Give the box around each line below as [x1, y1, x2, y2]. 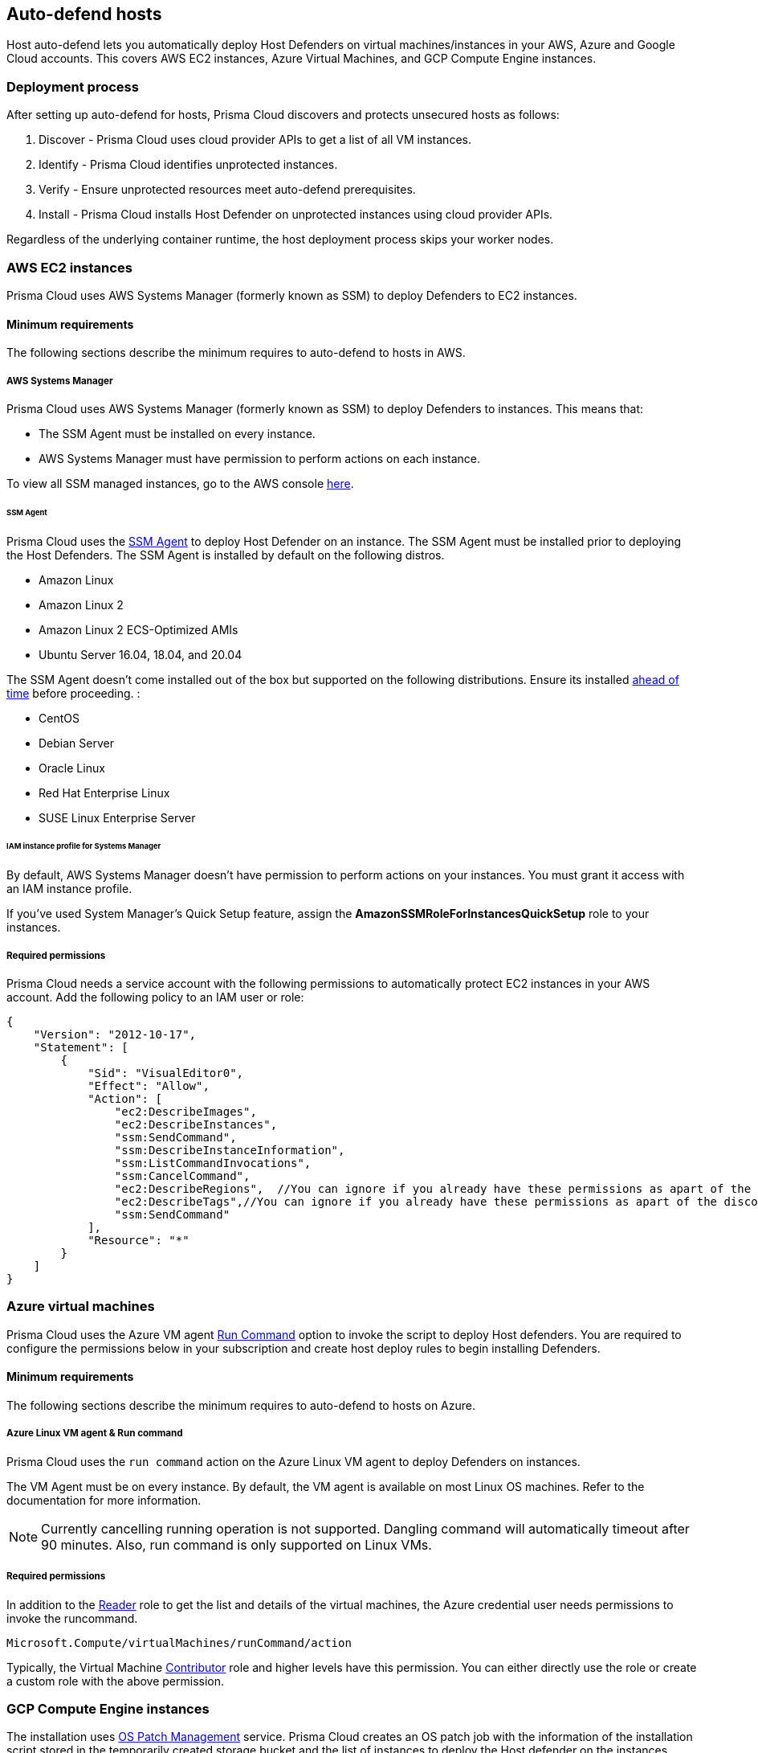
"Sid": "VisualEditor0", [88, 1067, 244, 1080]
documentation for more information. [6, 1493, 202, 1507]
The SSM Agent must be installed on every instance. [39, 426, 316, 440]
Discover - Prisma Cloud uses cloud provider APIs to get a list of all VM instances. [39, 133, 471, 147]
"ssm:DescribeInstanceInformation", [114, 1144, 345, 1157]
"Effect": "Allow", [88, 1079, 210, 1093]
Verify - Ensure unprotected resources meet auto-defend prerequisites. [39, 182, 416, 197]
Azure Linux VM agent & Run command [6, 1427, 183, 1440]
